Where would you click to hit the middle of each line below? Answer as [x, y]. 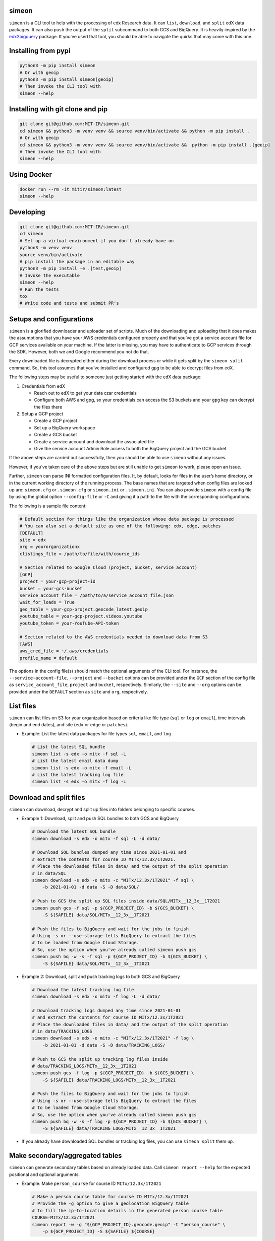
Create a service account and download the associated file [94, 441]
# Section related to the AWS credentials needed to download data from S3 [114, 637]
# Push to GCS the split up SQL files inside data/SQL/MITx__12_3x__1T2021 [126, 901]
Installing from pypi [40, 51]
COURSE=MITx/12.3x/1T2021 [63, 1218]
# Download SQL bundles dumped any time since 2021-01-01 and [109, 852]
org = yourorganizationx [50, 547]
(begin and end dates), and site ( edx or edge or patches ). [69, 725]
